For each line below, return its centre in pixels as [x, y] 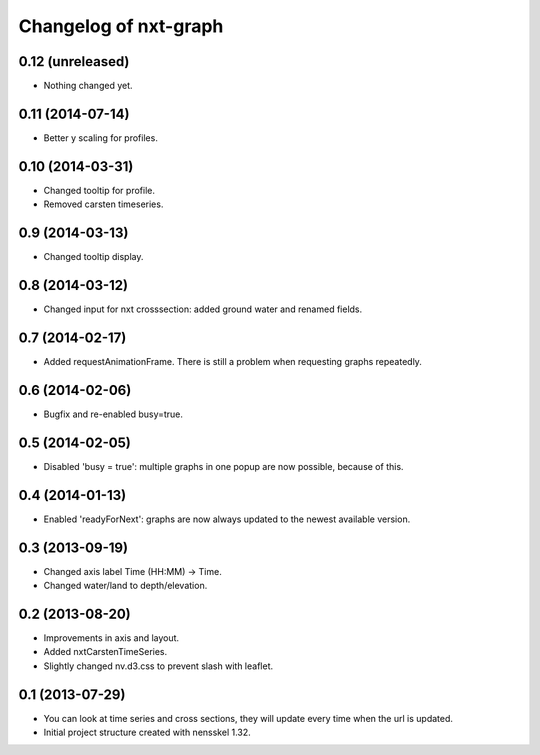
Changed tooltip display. [93, 257]
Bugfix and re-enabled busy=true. [113, 414]
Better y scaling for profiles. [101, 137]
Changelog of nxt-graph [121, 26]
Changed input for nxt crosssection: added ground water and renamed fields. [203, 309]
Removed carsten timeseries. [103, 204]
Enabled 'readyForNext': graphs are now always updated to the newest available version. [227, 519]
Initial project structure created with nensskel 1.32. [147, 732]
